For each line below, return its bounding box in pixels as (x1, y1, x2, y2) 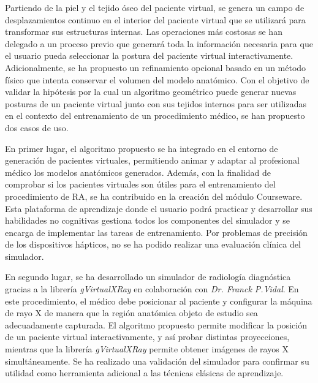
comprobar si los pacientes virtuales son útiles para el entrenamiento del (5, 178, 276, 191)
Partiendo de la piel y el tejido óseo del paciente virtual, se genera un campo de (5, 1, 305, 13)
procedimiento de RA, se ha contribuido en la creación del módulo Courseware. (5, 189, 303, 202)
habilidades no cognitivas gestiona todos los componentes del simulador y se (5, 214, 290, 227)
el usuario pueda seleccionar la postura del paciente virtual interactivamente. (5, 49, 293, 62)
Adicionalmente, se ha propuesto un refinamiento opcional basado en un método (5, 61, 306, 74)
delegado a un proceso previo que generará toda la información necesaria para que (5, 37, 313, 50)
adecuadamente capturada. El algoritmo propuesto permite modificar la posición (5, 318, 307, 331)
